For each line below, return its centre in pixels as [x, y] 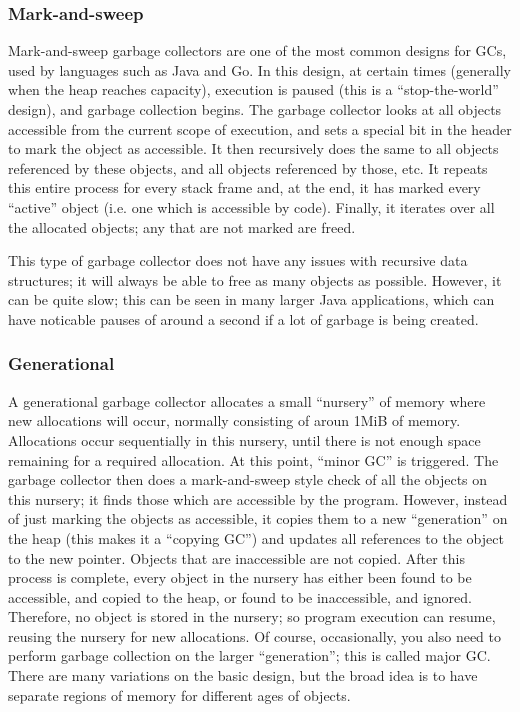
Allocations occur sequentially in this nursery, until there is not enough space [244, 439]
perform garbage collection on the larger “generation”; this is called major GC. [249, 655]
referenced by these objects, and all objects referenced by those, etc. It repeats [248, 167]
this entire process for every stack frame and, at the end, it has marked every [244, 187]
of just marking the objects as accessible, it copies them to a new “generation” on [258, 518]
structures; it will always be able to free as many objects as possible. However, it [255, 279]
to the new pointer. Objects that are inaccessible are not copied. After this [237, 557]
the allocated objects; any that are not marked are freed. [182, 226]
